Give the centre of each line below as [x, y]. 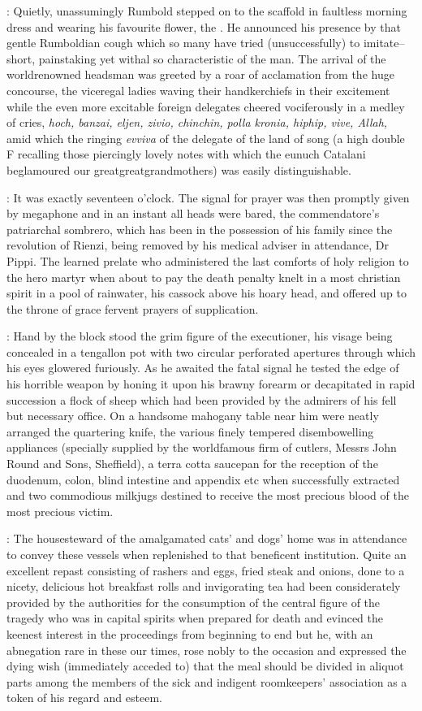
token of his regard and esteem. [84, 698]
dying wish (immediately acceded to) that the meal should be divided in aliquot [205, 666]
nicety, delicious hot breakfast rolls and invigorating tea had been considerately [204, 586]
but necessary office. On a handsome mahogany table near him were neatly [193, 416]
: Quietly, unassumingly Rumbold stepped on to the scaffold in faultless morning [207, 11]
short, [21, 58]
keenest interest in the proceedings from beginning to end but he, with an [190, 633]
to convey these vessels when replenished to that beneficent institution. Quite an [207, 554]
